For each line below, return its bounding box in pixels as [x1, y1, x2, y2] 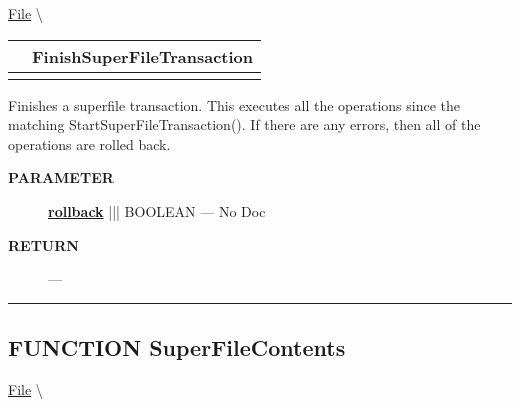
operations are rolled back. [8, 133, 171, 154]
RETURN [8, 234, 79, 255]
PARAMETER [8, 167, 114, 188]
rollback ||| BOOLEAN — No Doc [48, 200, 266, 221]
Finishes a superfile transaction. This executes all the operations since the [8, 94, 461, 115]
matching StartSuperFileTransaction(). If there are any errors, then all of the [8, 114, 481, 135]
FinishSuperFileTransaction [32, 44, 254, 68]
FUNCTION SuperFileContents [8, 332, 346, 363]
